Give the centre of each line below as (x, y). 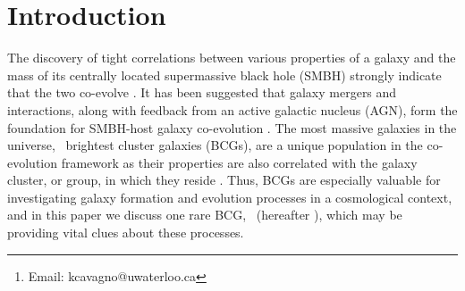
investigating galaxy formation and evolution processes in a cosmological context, (230, 197)
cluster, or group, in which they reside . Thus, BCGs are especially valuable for (224, 180)
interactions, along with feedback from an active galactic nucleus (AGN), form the (232, 109)
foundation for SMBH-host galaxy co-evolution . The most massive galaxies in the (232, 127)
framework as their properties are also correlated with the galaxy (239, 162)
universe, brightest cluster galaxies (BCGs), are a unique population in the (215, 145)
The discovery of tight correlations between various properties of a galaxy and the (232, 58)
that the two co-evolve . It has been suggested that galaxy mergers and (202, 92)
